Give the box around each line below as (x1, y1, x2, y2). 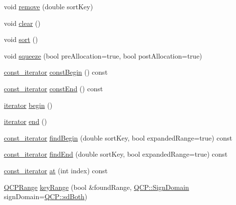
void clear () (4, 18, 41, 28)
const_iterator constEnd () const (4, 83, 103, 93)
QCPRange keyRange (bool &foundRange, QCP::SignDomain (4, 182, 189, 192)
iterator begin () (4, 100, 53, 110)
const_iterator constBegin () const (4, 67, 108, 77)
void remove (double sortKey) (4, 1, 93, 11)
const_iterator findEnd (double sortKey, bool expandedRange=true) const (4, 149, 228, 159)
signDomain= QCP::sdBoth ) (4, 191, 87, 202)
